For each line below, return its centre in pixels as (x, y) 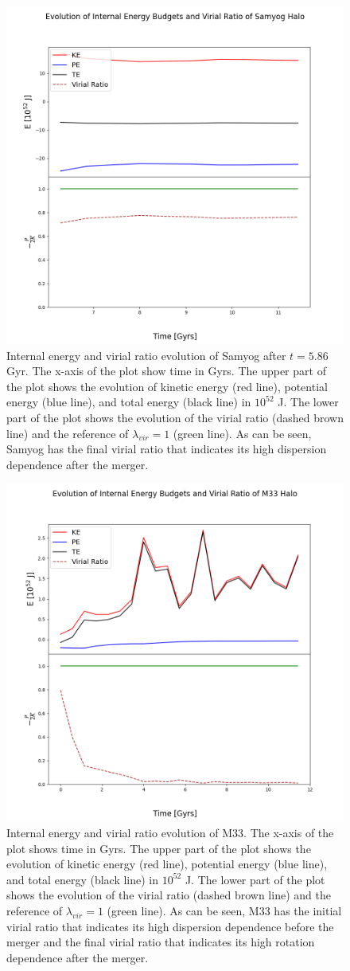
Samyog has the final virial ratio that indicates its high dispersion (167, 449)
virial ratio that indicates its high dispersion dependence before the (170, 926)
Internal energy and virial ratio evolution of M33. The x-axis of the (170, 832)
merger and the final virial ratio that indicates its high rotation (161, 942)
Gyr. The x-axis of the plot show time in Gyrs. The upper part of (166, 371)
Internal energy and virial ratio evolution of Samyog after (146, 355)
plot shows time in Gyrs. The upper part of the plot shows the (159, 848)
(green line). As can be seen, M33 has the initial (224, 910)
